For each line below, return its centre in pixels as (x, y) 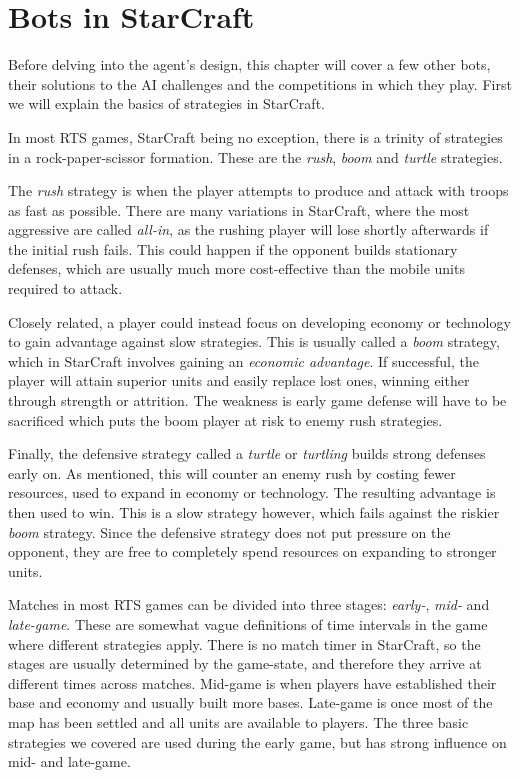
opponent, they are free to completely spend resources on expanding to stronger (252, 551)
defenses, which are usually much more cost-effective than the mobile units (236, 268)
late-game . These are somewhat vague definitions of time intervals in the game (248, 623)
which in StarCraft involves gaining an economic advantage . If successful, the (243, 360)
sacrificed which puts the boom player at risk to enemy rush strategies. (225, 419)
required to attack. (65, 288)
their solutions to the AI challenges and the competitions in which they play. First (260, 83)
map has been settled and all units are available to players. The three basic (238, 721)
